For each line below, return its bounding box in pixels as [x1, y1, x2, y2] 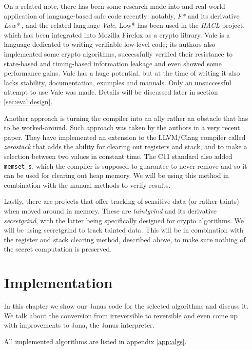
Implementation [4, 272, 113, 292]
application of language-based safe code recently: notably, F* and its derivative [4, 10, 240, 20]
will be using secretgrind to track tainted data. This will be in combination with [4, 225, 244, 235]
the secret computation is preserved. [4, 244, 112, 254]
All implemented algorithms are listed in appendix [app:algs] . [4, 336, 187, 346]
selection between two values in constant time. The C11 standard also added [4, 151, 233, 161]
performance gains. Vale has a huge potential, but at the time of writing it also [4, 68, 240, 78]
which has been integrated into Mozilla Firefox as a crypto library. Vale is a [4, 29, 230, 39]
